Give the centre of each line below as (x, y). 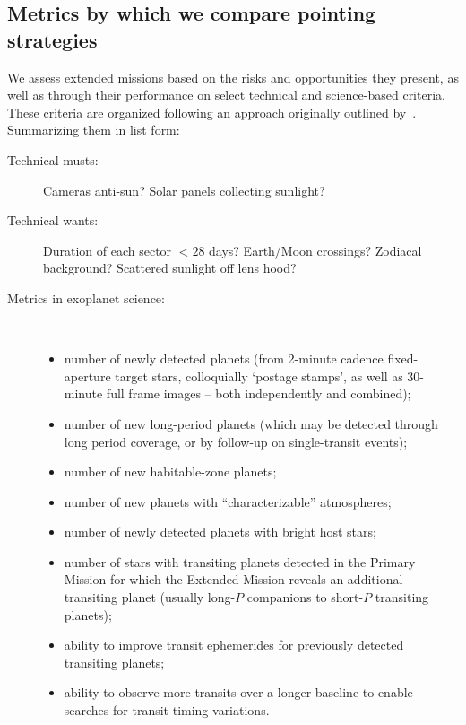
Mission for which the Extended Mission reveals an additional (233, 579)
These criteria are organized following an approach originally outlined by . (212, 112)
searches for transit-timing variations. (167, 710)
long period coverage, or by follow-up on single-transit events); (236, 441)
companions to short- (305, 597)
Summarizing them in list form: (94, 130)
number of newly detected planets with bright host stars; (220, 532)
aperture (87, 376)
